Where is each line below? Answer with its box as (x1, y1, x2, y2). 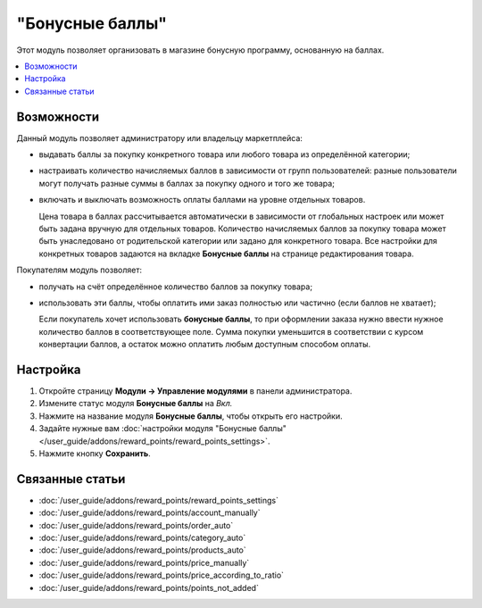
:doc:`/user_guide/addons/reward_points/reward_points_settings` (38, 495, 278, 505)
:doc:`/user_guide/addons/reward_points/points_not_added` (38, 582, 259, 593)
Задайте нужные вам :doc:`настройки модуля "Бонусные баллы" (38, 423, 287, 434)
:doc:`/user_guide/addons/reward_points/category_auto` (38, 532, 246, 544)
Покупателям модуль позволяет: (16, 264, 143, 276)
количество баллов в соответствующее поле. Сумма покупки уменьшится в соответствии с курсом (38, 326, 424, 337)
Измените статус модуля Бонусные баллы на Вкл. (38, 398, 233, 409)
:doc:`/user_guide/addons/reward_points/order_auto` (38, 520, 234, 530)
